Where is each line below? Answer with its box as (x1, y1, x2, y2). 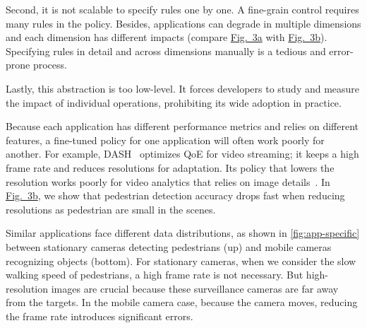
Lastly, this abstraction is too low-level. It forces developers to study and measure (6, 81, 360, 95)
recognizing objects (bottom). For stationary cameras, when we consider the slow (6, 253, 356, 268)
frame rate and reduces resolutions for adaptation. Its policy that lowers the (6, 160, 335, 175)
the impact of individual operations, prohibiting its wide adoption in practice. (6, 95, 342, 110)
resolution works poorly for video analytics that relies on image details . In (6, 174, 330, 189)
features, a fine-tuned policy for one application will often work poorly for (6, 132, 325, 147)
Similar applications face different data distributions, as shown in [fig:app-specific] (6, 225, 360, 240)
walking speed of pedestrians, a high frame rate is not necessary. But (6, 267, 303, 282)
